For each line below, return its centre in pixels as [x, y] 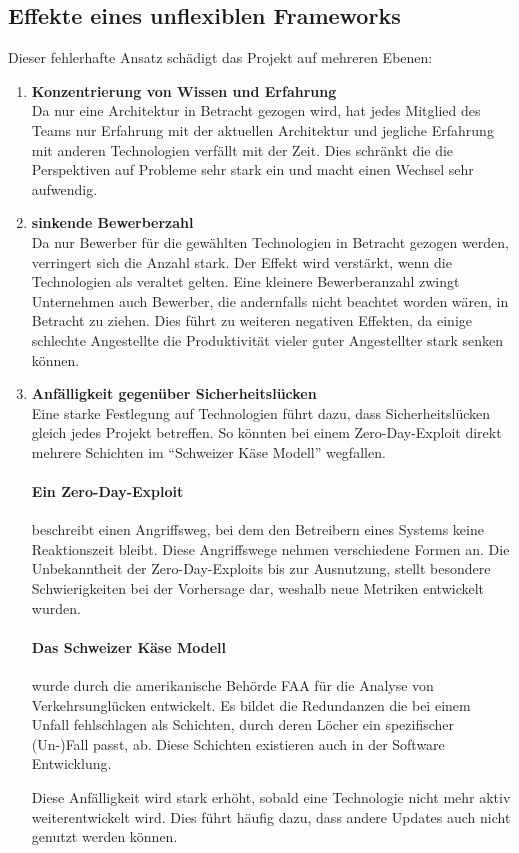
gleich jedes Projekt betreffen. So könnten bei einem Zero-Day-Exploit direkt [266, 432]
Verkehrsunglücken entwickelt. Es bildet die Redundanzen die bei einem [251, 704]
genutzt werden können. [104, 836]
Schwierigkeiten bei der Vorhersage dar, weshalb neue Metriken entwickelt [258, 588]
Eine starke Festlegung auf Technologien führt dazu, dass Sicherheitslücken [261, 412]
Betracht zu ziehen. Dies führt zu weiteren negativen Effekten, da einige [251, 320]
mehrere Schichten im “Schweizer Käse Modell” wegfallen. [208, 451]
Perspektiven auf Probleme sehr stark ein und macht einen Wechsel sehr [252, 169]
